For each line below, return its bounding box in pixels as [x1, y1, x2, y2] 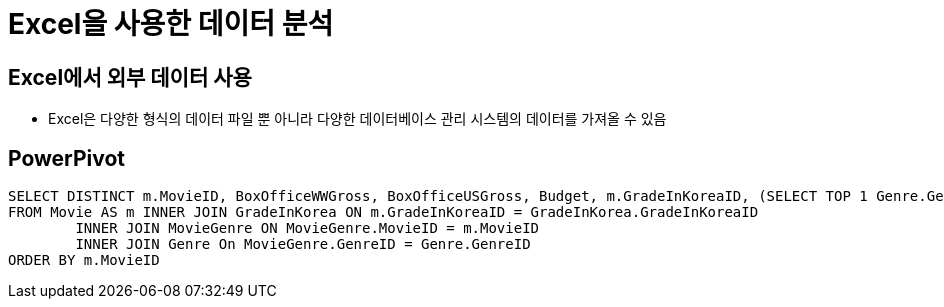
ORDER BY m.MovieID [8, 252, 160, 269]
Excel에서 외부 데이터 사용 [8, 64, 252, 90]
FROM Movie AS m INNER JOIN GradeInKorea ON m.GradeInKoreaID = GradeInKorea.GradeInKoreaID [8, 204, 759, 221]
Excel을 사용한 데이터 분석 [8, 7, 334, 41]
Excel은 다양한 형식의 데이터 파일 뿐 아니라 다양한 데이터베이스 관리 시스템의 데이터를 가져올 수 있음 [48, 110, 667, 128]
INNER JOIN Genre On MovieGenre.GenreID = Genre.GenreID [75, 236, 531, 253]
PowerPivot [8, 145, 126, 171]
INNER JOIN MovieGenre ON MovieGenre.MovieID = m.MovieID [75, 220, 540, 237]
